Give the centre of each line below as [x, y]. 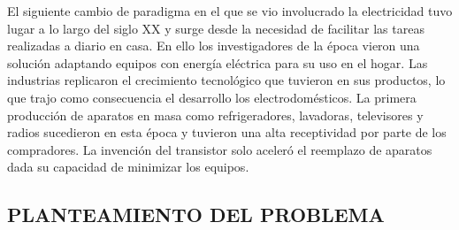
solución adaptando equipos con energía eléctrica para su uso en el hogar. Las [218, 62]
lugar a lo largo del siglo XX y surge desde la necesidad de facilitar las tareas [216, 28]
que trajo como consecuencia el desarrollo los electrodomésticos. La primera [212, 97]
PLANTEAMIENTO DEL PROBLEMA [196, 215]
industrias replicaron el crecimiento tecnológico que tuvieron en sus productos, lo [226, 80]
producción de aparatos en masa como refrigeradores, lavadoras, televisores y [215, 115]
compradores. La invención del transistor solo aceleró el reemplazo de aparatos [220, 149]
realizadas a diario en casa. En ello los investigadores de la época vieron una [214, 46]
